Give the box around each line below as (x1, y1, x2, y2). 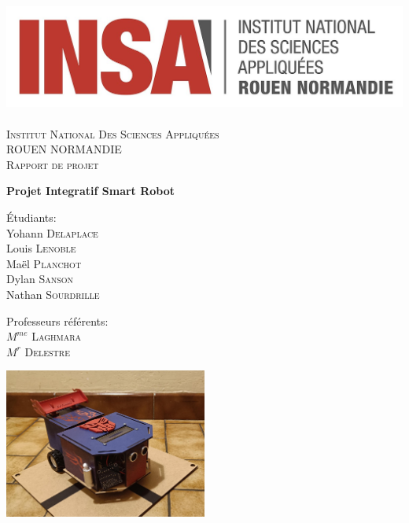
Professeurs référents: (6, 312, 109, 329)
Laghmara (31, 328, 82, 344)
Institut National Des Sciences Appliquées (6, 125, 219, 142)
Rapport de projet (6, 156, 99, 172)
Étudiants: (6, 209, 57, 226)
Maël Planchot (6, 255, 82, 271)
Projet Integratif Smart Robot (6, 182, 175, 199)
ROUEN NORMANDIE (6, 141, 122, 157)
